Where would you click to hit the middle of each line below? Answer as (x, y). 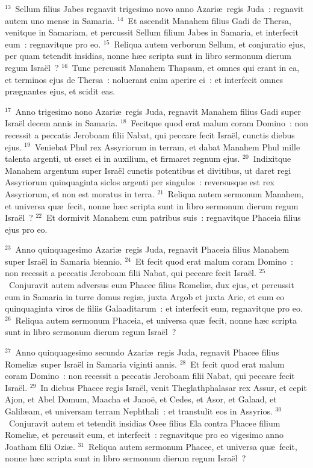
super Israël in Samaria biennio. (64, 261)
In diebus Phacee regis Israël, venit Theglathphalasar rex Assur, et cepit (174, 387)
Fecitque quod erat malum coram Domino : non (220, 123)
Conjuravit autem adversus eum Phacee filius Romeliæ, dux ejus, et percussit (151, 285)
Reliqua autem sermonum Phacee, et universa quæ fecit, (193, 446)
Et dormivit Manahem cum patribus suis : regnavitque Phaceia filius (174, 217)
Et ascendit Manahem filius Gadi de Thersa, (209, 20)
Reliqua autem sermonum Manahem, (236, 193)
